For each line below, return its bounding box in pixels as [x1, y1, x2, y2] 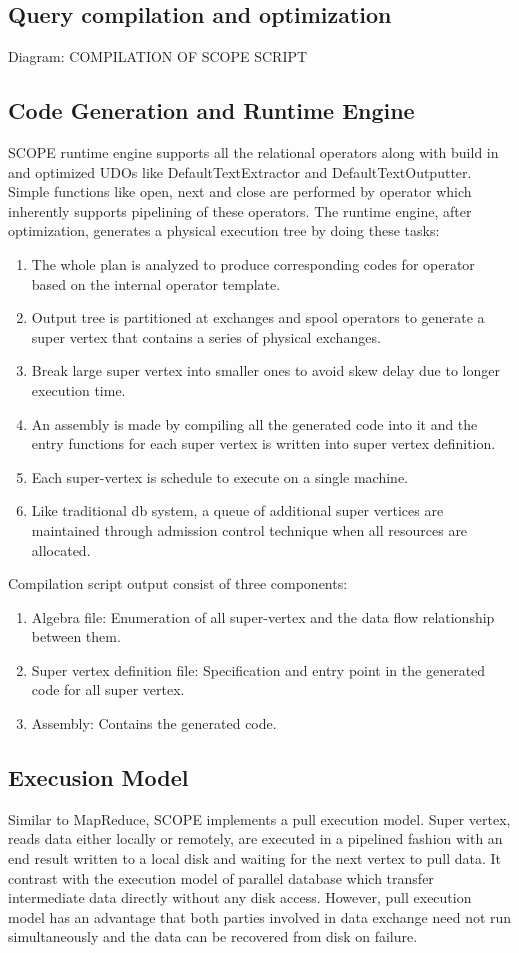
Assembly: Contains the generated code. [31, 713, 277, 734]
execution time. [31, 379, 126, 400]
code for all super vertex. [31, 679, 185, 700]
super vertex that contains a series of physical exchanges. [31, 326, 381, 347]
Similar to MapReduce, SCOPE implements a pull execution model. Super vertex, [8, 808, 511, 829]
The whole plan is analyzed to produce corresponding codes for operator [31, 253, 475, 274]
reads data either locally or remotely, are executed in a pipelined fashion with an [8, 828, 503, 849]
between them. [31, 626, 121, 647]
